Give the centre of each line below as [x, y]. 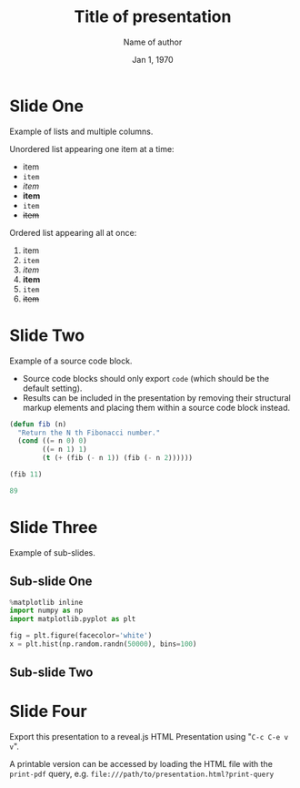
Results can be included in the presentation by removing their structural [156, 397]
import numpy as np [46, 611]
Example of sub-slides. [52, 552]
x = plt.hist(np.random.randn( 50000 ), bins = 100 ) [103, 644]
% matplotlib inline [46, 602]
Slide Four [49, 711]
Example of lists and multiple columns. [81, 131]
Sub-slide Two [51, 673]
